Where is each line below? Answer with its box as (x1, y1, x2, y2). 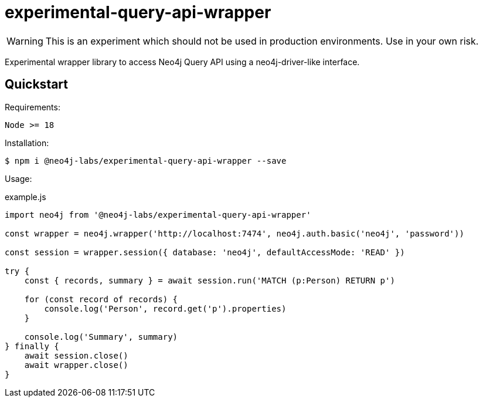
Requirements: (5, 102, 60, 112)
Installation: (5, 137, 49, 148)
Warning (6, 35, 43, 47)
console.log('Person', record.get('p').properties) (44, 303, 287, 313)
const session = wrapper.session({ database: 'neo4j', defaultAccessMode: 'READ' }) (5, 247, 405, 257)
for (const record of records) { (24, 294, 178, 304)
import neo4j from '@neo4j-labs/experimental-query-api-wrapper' (5, 210, 311, 219)
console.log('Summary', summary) (24, 332, 178, 342)
